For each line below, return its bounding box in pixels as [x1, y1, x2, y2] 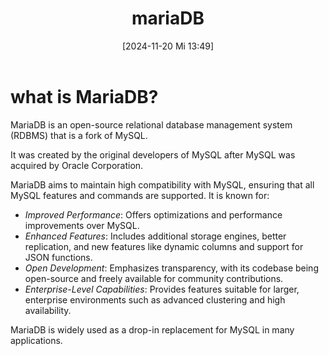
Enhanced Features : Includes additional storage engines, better [24, 230, 287, 242]
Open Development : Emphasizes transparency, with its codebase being [24, 262, 319, 274]
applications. [10, 334, 63, 346]
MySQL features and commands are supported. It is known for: [10, 189, 270, 201]
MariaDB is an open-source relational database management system [10, 118, 293, 131]
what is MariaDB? [10, 85, 159, 108]
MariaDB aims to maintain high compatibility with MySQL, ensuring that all [10, 178, 315, 191]
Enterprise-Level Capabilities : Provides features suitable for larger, [24, 283, 300, 295]
